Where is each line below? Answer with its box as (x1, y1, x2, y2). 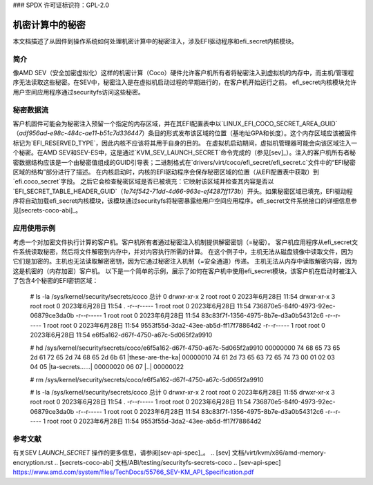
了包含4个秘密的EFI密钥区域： (12, 277, 99, 285)
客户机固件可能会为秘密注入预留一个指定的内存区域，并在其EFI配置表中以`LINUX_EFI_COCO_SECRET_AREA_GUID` (12, 119, 338, 128)
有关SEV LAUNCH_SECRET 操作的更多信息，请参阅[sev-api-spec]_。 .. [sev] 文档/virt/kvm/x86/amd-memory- (12, 448, 327, 457)
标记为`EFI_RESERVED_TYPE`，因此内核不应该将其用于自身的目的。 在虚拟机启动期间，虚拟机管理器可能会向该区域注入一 (12, 139, 358, 147)
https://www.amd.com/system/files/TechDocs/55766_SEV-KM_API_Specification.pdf (12, 468, 254, 476)
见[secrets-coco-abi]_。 (12, 206, 82, 215)
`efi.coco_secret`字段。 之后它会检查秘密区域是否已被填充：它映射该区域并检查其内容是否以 (12, 177, 274, 186)
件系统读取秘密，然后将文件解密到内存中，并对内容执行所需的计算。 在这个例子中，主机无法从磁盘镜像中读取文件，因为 (12, 248, 354, 256)
